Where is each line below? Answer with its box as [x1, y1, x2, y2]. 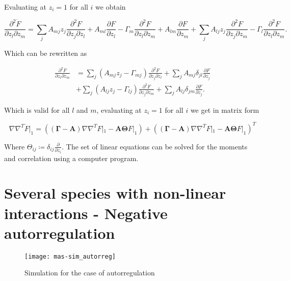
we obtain [95, 2, 126, 12]
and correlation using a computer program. [4, 152, 139, 163]
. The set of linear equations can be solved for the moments [62, 141, 248, 151]
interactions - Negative [4, 202, 168, 223]
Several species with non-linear [4, 182, 226, 203]
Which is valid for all [4, 104, 70, 115]
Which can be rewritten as [4, 47, 87, 58]
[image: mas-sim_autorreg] [24, 253, 116, 260]
